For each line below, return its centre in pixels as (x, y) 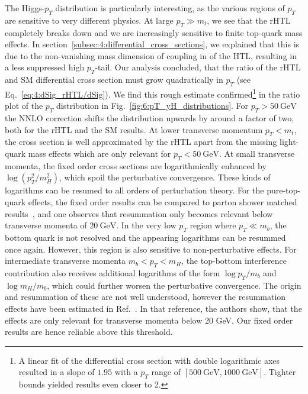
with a (126, 372)
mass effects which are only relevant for (100, 153)
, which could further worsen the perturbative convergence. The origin (174, 285)
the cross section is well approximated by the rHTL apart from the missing (141, 142)
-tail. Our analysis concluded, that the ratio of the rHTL (198, 67)
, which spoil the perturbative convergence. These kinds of (165, 177)
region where (213, 225)
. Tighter (280, 372)
